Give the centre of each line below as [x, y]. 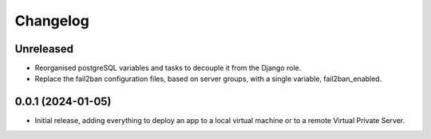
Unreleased [44, 49]
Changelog [52, 21]
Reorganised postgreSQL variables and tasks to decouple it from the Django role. [168, 68]
